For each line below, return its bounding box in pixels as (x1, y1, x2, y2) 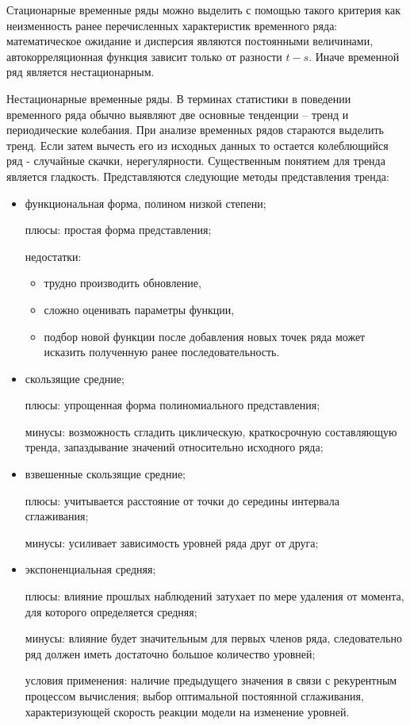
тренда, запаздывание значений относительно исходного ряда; (25, 439, 324, 455)
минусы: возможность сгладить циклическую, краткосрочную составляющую (25, 423, 397, 439)
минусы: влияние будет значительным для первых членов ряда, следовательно (25, 630, 402, 646)
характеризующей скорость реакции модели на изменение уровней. (25, 703, 350, 719)
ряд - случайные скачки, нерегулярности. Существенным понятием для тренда (6, 152, 385, 169)
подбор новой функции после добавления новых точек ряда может (44, 328, 366, 344)
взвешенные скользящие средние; (25, 466, 186, 482)
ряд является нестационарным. (6, 63, 155, 80)
